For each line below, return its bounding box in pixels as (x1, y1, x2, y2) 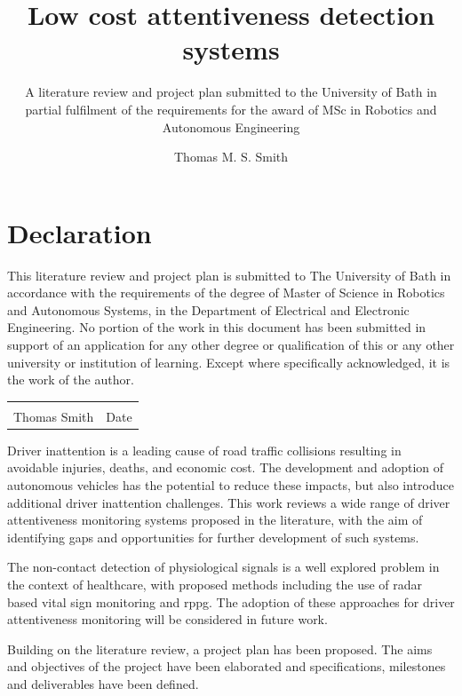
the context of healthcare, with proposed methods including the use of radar (7, 575, 423, 594)
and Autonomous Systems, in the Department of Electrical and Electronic (7, 300, 410, 319)
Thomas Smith (13, 407, 94, 425)
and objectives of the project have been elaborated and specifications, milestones (7, 657, 446, 676)
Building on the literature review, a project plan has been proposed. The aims (7, 639, 433, 658)
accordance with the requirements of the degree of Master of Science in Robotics (7, 283, 445, 302)
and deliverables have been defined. (7, 675, 199, 692)
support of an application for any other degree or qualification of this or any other (7, 336, 455, 353)
